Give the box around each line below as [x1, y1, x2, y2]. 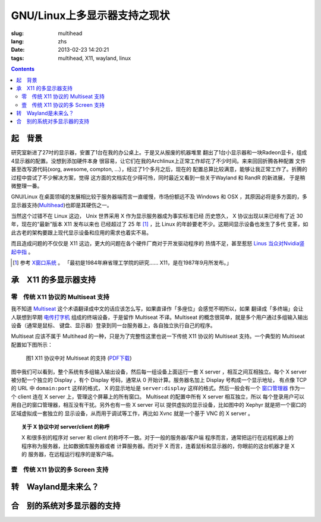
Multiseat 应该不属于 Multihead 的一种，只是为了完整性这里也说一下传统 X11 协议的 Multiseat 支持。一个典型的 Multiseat [11, 333, 305, 340]
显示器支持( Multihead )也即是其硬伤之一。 [11, 201, 112, 208]
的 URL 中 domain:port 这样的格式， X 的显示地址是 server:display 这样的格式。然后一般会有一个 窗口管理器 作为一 [11, 385, 306, 392]
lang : [11, 37, 24, 45]
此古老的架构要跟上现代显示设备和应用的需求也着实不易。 [11, 229, 152, 236]
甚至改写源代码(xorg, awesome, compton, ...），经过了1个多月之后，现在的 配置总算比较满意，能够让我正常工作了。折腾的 [11, 166, 307, 173]
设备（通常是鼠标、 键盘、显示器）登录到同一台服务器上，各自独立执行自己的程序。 [11, 321, 216, 329]
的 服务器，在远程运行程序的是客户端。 [21, 451, 117, 458]
